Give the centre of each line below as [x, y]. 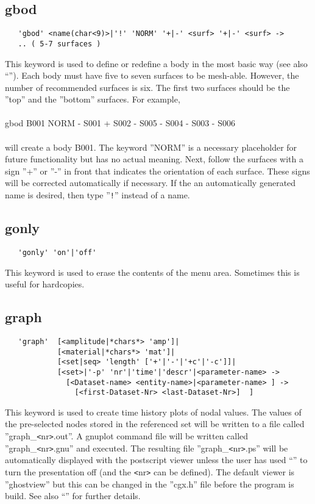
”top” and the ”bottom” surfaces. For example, [93, 99]
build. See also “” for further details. [73, 496]
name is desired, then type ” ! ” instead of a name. [97, 195]
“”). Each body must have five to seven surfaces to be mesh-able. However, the [152, 75]
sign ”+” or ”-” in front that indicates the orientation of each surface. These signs [157, 171]
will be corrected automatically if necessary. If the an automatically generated [150, 183]
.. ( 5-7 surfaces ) [59, 44]
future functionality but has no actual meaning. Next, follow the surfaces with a [154, 159]
